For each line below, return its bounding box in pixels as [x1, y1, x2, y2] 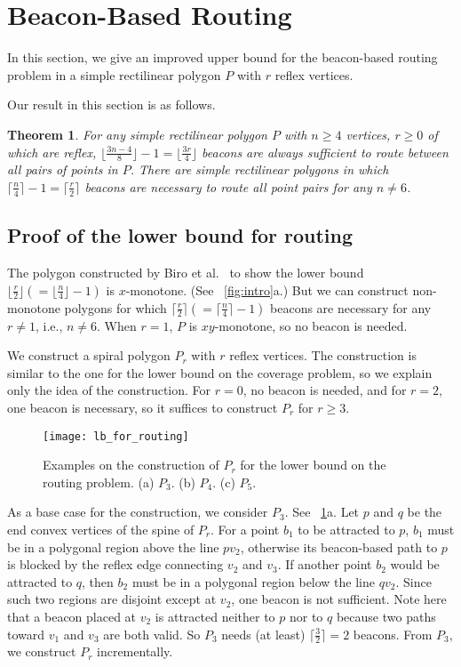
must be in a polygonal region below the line [131, 572, 376, 591]
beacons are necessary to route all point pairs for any [84, 177, 372, 196]
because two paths [336, 607, 436, 625]
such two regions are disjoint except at [7, 590, 217, 608]
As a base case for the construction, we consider [7, 502, 268, 521]
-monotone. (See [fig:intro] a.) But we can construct [125, 280, 409, 299]
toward [7, 624, 45, 643]
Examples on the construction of [43, 455, 219, 474]
